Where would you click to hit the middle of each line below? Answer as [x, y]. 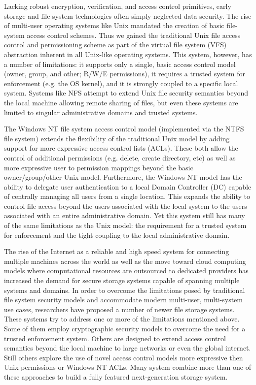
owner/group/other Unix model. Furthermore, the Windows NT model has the [123, 177]
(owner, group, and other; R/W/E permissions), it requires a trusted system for [125, 74]
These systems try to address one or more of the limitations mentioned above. [122, 319]
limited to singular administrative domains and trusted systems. [101, 112]
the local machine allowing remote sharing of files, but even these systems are [121, 102]
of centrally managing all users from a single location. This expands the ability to [127, 196]
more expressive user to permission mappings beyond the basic [99, 167]
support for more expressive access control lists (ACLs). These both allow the [121, 148]
